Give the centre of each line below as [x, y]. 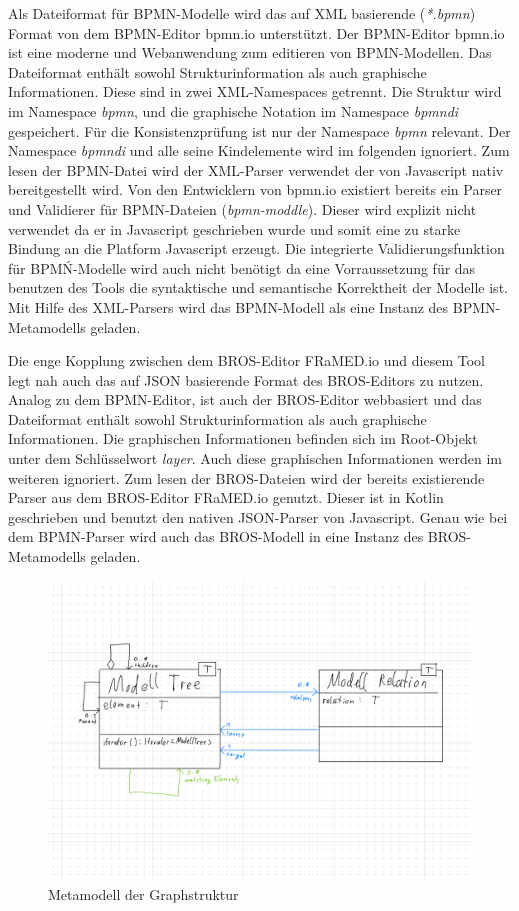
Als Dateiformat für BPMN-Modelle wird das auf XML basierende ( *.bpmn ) [242, 13]
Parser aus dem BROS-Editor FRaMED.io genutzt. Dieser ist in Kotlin [226, 497]
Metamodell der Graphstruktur [143, 894]
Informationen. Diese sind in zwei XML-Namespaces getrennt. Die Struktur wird [255, 91]
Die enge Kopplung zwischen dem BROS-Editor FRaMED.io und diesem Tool [246, 360]
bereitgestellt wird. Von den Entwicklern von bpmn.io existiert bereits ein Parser [255, 189]
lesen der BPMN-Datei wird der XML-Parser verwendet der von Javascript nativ [256, 169]
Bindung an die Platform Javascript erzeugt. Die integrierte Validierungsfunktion [256, 248]
